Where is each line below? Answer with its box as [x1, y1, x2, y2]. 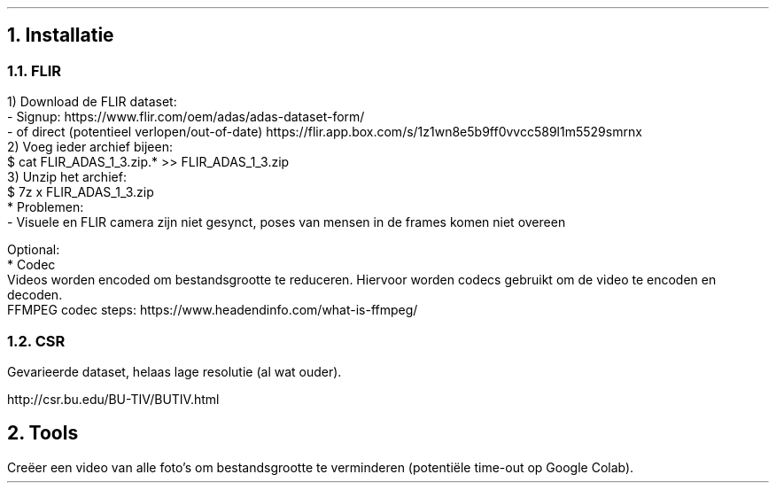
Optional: [7, 242, 60, 258]
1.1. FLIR [7, 61, 62, 80]
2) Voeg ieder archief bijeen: [7, 139, 173, 155]
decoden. [7, 287, 63, 303]
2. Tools [7, 422, 79, 445]
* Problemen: [7, 199, 84, 215]
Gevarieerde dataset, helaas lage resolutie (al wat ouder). [7, 363, 342, 379]
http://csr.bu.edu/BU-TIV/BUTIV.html [7, 391, 220, 407]
